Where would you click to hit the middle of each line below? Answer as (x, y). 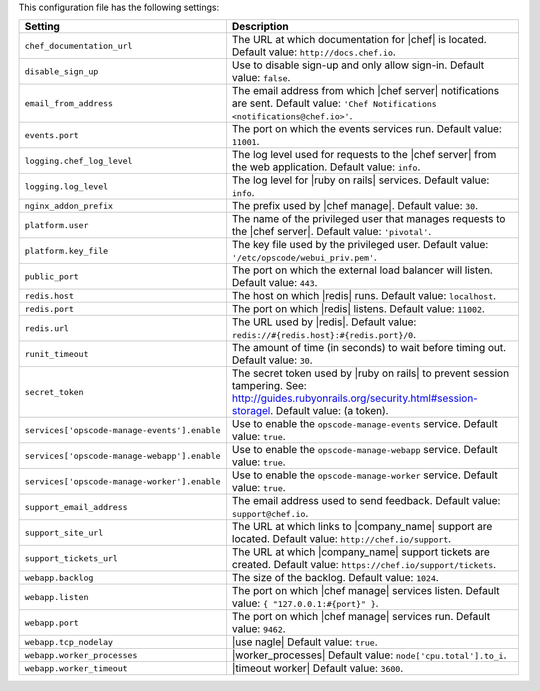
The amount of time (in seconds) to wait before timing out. (369, 348)
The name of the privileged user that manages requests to (368, 219)
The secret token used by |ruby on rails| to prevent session (370, 373)
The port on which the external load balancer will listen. (362, 270)
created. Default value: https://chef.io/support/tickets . (364, 565)
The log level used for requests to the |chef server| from (364, 155)
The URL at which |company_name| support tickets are (360, 552)
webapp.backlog (59, 577)
